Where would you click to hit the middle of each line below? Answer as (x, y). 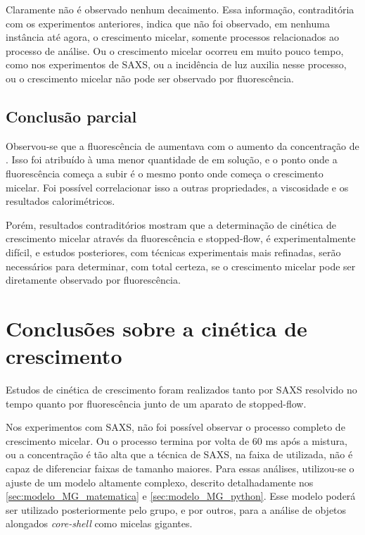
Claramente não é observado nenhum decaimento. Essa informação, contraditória (180, 9)
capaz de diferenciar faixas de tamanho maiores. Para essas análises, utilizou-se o (180, 468)
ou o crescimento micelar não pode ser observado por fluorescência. (150, 78)
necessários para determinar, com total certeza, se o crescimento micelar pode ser (181, 266)
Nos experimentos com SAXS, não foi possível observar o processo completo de (175, 427)
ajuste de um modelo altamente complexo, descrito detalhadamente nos (160, 482)
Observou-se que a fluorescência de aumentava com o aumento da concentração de (182, 145)
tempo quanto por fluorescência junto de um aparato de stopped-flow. (156, 403)
